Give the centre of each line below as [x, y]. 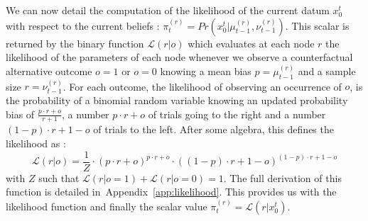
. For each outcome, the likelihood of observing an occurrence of [202, 86]
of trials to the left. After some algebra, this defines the [213, 129]
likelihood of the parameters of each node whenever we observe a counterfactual [179, 57]
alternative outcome [49, 70]
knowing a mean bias [206, 70]
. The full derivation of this [282, 177]
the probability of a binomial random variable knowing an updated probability [177, 100]
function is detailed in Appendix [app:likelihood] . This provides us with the [171, 192]
